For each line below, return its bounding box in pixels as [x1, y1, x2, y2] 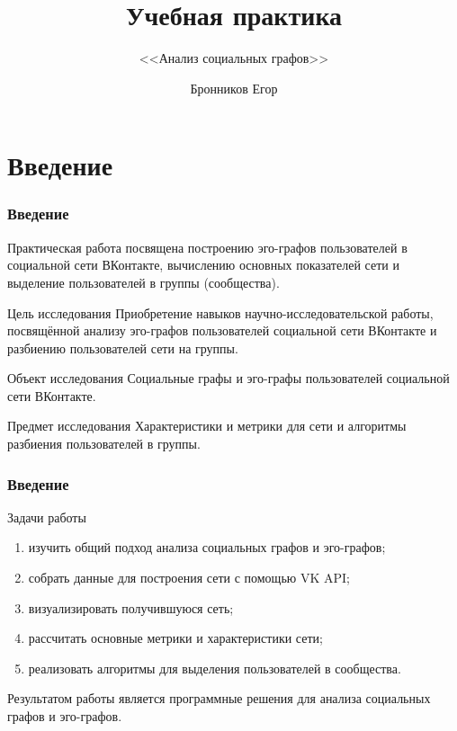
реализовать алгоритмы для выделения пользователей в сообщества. [28, 658, 401, 677]
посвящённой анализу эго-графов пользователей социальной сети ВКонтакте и [7, 321, 437, 340]
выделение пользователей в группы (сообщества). [7, 272, 280, 291]
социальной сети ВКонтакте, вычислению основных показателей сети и [7, 255, 399, 274]
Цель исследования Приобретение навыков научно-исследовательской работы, [7, 303, 434, 322]
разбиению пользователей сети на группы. [7, 338, 238, 357]
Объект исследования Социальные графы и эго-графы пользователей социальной [7, 369, 450, 388]
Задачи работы [7, 507, 86, 526]
